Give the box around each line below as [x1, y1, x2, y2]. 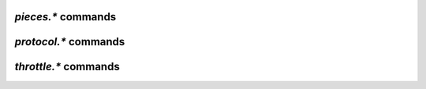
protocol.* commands [14, 35, 125, 48]
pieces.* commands [14, 10, 117, 23]
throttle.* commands [14, 60, 120, 73]
